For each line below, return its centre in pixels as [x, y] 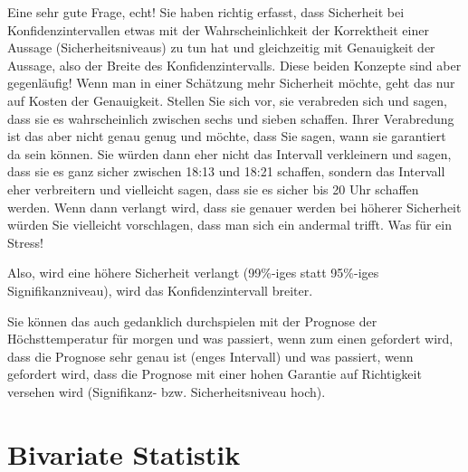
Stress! [25, 242]
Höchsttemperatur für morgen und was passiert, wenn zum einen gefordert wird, [230, 339]
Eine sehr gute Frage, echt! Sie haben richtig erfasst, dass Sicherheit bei [206, 12]
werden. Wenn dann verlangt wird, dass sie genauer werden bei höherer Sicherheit [234, 207]
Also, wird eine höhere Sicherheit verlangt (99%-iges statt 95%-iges [193, 273]
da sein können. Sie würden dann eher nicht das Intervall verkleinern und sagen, [229, 153]
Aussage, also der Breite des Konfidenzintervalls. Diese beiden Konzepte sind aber [234, 65]
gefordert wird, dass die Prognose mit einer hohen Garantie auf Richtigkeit [215, 374]
